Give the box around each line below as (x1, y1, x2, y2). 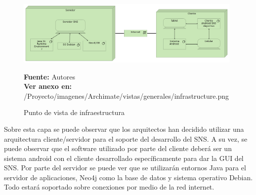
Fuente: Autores (24, 71, 75, 81)
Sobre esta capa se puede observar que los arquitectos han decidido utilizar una (4, 123, 244, 134)
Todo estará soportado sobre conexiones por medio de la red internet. (4, 182, 214, 192)
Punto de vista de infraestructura (24, 107, 125, 117)
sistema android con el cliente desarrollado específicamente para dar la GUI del (4, 153, 244, 163)
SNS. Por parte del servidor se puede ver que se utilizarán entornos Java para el (4, 162, 246, 173)
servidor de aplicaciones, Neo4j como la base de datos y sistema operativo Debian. (4, 172, 253, 182)
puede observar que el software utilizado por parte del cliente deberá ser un (4, 143, 232, 154)
